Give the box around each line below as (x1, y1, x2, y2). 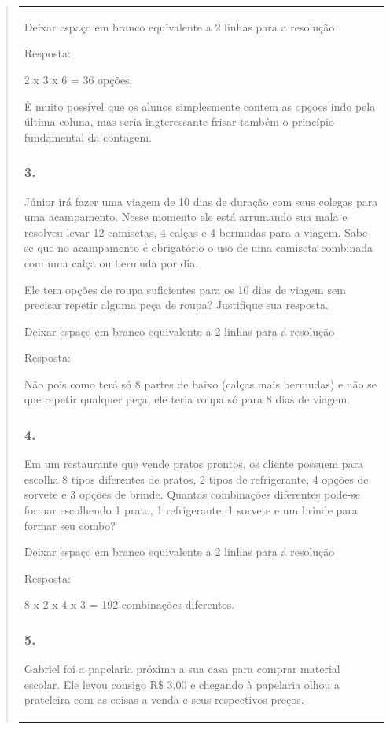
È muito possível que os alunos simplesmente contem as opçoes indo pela (24, 98, 376, 114)
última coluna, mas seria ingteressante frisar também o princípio (24, 113, 334, 130)
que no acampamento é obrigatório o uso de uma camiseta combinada (37, 239, 373, 256)
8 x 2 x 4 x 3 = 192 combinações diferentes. (24, 596, 235, 613)
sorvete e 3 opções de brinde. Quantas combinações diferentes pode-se (24, 486, 360, 503)
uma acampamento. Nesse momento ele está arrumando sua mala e (24, 208, 348, 225)
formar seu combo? (24, 517, 116, 533)
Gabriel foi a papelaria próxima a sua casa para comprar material (24, 661, 340, 677)
